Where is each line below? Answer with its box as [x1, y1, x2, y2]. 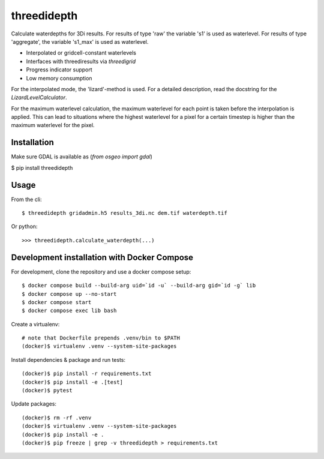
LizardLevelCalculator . [11, 94, 67, 101]
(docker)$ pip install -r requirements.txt [22, 370, 152, 377]
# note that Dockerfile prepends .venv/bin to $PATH [22, 335, 180, 341]
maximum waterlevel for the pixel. [11, 122, 95, 129]
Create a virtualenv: [11, 320, 60, 328]
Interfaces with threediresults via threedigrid [26, 58, 136, 65]
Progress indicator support [26, 66, 92, 73]
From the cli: [11, 196, 42, 203]
